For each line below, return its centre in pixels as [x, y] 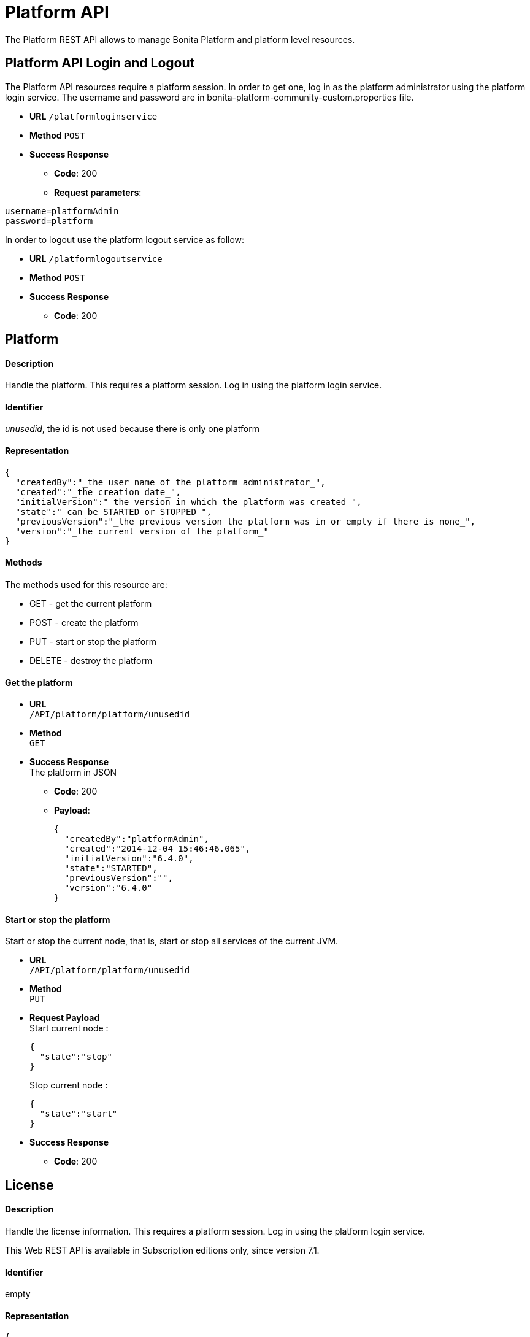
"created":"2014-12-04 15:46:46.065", [157, 849]
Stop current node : [69, 1085]
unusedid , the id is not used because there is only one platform [132, 429]
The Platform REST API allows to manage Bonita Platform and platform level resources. [180, 39]
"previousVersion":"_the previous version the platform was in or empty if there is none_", [245, 521]
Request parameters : [98, 192]
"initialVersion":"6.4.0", [129, 859]
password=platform [49, 221]
